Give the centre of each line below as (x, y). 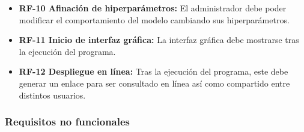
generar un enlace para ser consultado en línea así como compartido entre (154, 83)
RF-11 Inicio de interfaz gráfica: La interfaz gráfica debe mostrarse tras (159, 40)
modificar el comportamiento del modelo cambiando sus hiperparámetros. (154, 19)
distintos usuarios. (52, 95)
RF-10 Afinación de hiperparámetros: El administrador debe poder (153, 8)
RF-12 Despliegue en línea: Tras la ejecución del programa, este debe (154, 71)
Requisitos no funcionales (68, 122)
